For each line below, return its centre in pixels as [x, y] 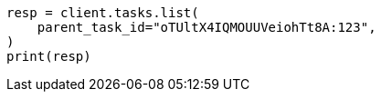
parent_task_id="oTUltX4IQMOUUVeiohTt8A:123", [206, 27]
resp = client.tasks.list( [103, 13]
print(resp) [49, 56]
